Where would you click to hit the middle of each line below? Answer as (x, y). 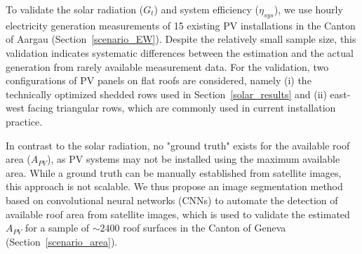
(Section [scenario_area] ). (62, 241)
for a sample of (57, 228)
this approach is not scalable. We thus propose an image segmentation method (174, 186)
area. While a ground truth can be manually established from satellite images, (174, 172)
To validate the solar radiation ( (75, 9)
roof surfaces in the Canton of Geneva (205, 228)
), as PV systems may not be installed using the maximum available (194, 159)
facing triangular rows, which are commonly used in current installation (182, 108)
